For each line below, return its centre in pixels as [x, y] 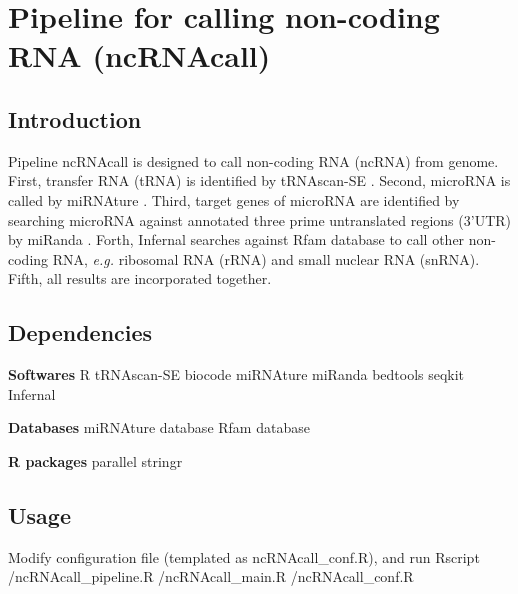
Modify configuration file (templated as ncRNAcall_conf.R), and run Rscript [244, 556]
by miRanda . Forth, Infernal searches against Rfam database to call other [236, 239]
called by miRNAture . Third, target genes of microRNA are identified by [234, 199]
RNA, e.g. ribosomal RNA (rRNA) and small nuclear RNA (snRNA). [266, 258]
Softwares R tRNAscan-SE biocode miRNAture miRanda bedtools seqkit [236, 374]
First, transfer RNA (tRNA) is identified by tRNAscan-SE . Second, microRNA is [259, 180]
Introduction [75, 118]
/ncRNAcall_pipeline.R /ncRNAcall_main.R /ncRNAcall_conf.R [211, 576]
